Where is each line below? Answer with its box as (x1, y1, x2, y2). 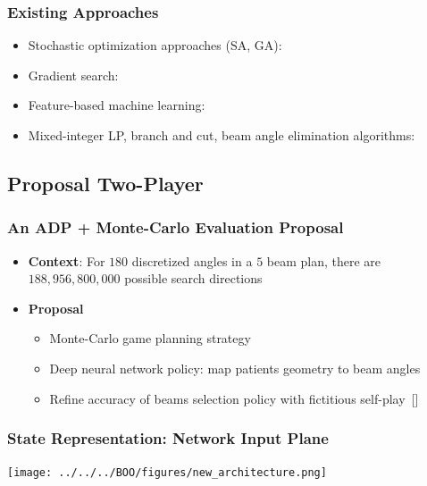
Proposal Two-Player (7, 169, 204, 197)
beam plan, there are (266, 251, 381, 270)
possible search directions (124, 269, 263, 288)
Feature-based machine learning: (28, 96, 205, 114)
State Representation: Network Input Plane (7, 427, 329, 449)
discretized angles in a (131, 251, 253, 270)
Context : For (28, 251, 105, 270)
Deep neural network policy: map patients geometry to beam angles (49, 358, 421, 377)
